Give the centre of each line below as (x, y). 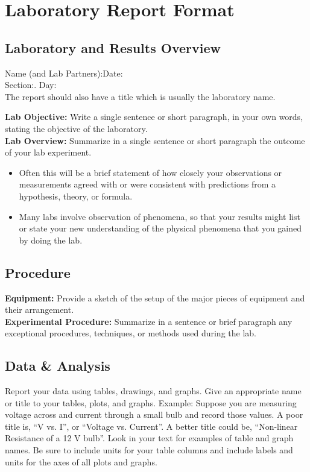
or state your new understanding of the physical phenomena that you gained (160, 228)
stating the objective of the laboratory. (76, 128)
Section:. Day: (31, 85)
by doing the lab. (51, 240)
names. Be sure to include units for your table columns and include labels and (149, 450)
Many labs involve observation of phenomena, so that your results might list (160, 216)
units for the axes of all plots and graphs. (81, 461)
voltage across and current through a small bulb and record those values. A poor (154, 414)
